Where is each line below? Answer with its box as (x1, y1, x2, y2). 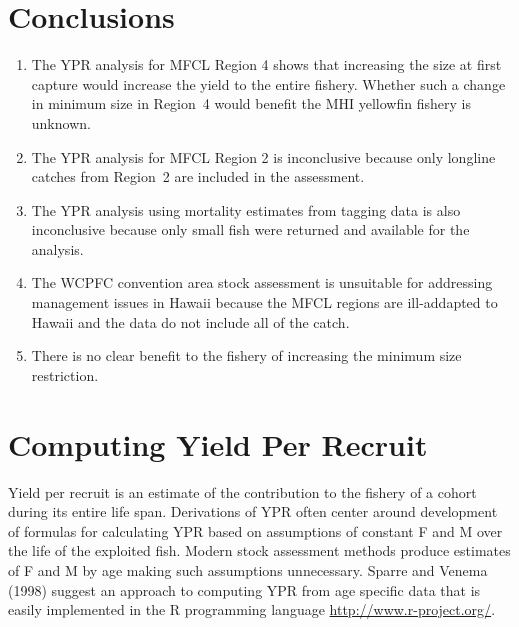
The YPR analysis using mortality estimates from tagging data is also (31, 199, 461, 220)
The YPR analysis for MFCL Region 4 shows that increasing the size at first (31, 54, 502, 75)
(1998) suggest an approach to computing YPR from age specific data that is (8, 579, 481, 600)
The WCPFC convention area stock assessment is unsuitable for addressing (31, 272, 493, 293)
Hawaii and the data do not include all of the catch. (31, 311, 350, 332)
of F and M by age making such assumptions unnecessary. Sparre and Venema (8, 559, 488, 580)
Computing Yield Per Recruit (8, 423, 428, 464)
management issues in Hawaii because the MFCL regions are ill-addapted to (31, 292, 498, 313)
